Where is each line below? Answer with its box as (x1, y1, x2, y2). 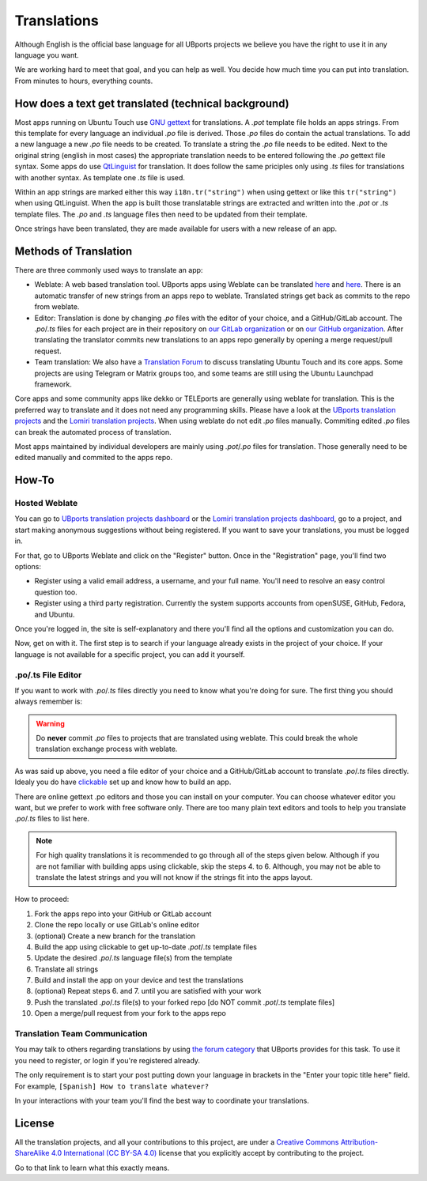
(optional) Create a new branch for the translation (34, 931, 195, 941)
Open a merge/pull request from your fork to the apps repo (34, 1009, 227, 1018)
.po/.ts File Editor (14, 669, 82, 680)
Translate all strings (34, 964, 99, 974)
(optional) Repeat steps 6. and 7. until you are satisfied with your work (34, 987, 262, 996)
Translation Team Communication (14, 1028, 148, 1040)
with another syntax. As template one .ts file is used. (14, 172, 186, 182)
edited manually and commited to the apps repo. (14, 453, 173, 462)
